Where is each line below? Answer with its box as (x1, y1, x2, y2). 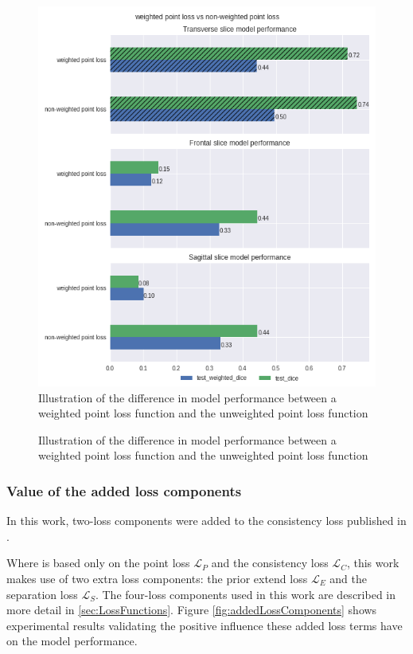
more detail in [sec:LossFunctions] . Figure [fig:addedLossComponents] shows (6, 601, 377, 618)
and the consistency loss (211, 554, 329, 571)
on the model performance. (6, 632, 138, 649)
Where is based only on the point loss (6, 554, 190, 571)
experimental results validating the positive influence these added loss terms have (6, 617, 403, 633)
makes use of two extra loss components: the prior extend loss (6, 570, 308, 586)
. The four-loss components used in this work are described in (95, 585, 395, 602)
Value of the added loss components (6, 480, 242, 500)
